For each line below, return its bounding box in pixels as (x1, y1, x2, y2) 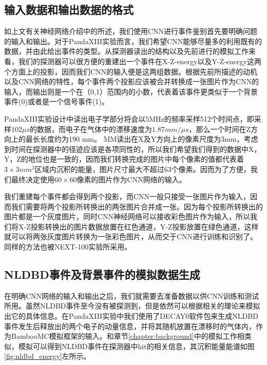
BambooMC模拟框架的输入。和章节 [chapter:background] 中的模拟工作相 (11, 331, 244, 341)
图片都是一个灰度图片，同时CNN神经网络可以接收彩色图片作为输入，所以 (4, 211, 251, 222)
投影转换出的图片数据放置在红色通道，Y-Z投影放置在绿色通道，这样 (30, 221, 259, 232)
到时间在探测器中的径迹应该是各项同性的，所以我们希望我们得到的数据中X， (4, 143, 261, 154)
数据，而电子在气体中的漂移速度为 (37, 123, 152, 134)
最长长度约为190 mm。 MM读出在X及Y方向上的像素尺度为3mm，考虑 (25, 133, 258, 144)
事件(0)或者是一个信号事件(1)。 (4, 96, 109, 107)
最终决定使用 (11, 174, 54, 184)
